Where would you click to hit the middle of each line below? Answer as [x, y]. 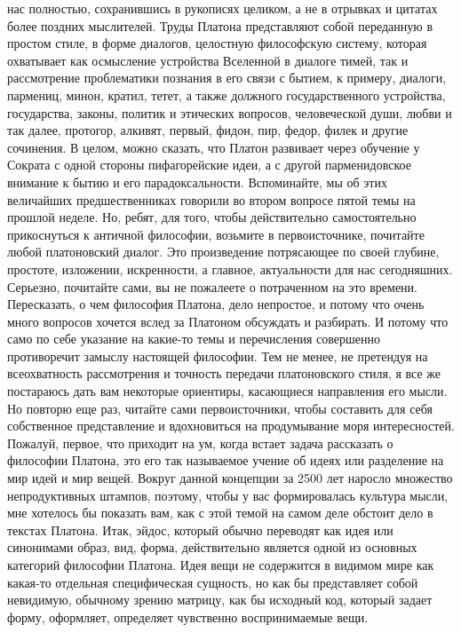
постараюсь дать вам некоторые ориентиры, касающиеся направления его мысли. [227, 391]
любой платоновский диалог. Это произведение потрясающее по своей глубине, [223, 252]
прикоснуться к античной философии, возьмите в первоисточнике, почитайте [216, 234]
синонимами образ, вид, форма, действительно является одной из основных [212, 547]
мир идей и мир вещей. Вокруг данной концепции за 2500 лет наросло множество [230, 478]
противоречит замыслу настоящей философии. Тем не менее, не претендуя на [218, 355]
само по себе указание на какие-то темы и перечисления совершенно [194, 339]
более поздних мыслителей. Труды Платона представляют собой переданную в [220, 25]
